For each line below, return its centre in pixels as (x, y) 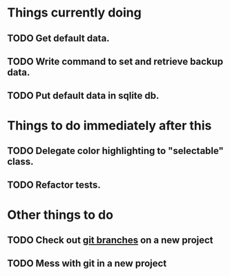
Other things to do (60, 215)
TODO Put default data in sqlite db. (83, 96)
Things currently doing (74, 13)
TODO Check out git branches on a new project (110, 240)
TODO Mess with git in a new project (87, 264)
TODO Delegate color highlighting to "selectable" (116, 151)
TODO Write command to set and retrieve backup (115, 61)
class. (20, 161)
